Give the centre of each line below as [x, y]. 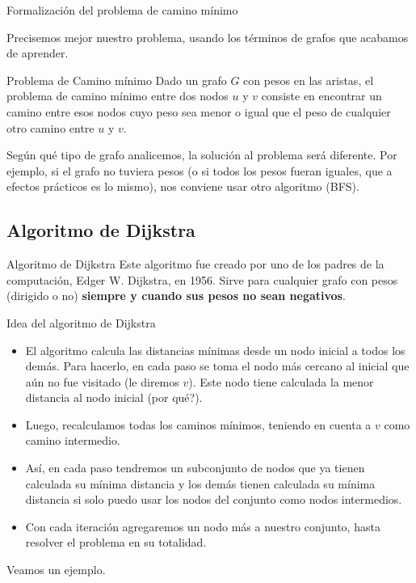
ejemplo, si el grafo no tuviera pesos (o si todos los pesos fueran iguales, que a [200, 170]
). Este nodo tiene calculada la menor [281, 381]
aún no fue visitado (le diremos [102, 381]
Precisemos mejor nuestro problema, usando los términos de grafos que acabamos [208, 37]
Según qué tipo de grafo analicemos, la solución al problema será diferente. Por [202, 155]
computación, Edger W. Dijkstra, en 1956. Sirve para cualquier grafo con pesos [202, 279]
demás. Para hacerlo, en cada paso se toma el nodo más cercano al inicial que [217, 366]
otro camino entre [50, 127]
